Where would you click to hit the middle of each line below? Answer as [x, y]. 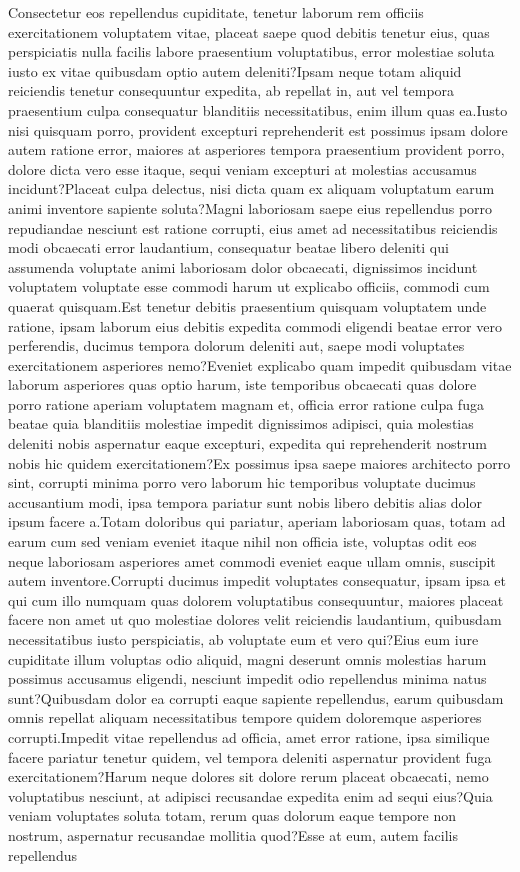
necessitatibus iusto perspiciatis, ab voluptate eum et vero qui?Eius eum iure [243, 639]
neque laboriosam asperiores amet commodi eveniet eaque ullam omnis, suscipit [252, 560]
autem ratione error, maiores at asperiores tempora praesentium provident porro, [256, 149]
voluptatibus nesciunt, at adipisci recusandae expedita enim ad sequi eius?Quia [250, 795]
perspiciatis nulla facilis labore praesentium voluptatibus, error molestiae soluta [251, 51]
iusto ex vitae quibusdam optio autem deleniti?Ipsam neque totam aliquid [235, 70]
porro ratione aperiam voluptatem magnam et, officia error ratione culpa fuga [246, 403]
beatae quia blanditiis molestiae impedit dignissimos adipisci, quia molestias [241, 423]
